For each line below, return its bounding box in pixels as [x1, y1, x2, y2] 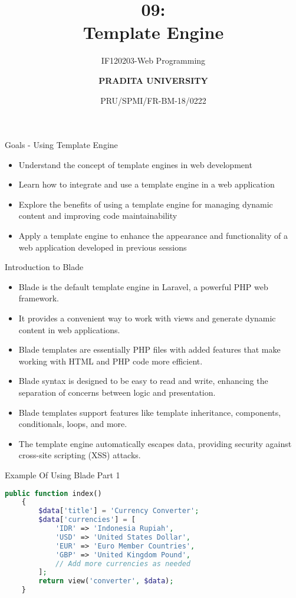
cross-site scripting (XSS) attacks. [18, 449, 141, 461]
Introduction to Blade [5, 261, 84, 273]
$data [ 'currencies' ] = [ [38, 515, 136, 524]
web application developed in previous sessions [18, 241, 187, 253]
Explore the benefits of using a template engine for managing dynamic [18, 198, 273, 210]
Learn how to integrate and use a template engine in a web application [18, 178, 275, 190]
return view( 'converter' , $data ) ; [38, 577, 174, 586]
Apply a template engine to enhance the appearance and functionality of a [18, 229, 288, 242]
